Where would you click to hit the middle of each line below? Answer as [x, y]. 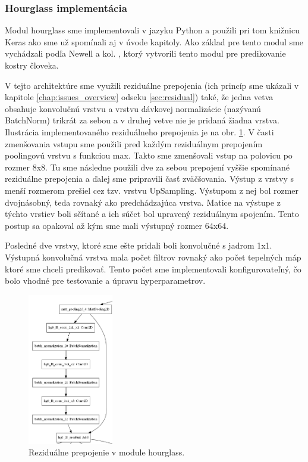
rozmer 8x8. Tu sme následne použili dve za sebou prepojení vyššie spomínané [147, 167]
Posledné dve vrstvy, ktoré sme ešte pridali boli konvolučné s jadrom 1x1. [139, 245]
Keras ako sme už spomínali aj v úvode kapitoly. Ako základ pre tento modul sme [154, 41]
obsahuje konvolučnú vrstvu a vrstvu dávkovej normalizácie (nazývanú [133, 108]
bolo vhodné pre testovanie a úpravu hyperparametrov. [105, 280]
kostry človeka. [32, 65]
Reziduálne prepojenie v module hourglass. [107, 452]
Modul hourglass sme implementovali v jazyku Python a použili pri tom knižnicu [152, 30]
